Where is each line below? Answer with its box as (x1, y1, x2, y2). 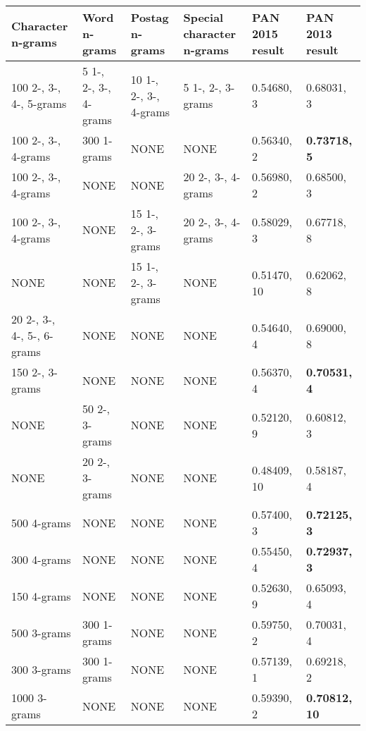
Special (183, 9, 224, 25)
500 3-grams (11, 624, 71, 641)
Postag (130, 9, 169, 25)
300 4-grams (11, 551, 71, 567)
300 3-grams (11, 661, 71, 677)
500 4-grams (11, 514, 71, 531)
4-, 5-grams (11, 95, 67, 111)
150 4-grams (11, 587, 71, 604)
